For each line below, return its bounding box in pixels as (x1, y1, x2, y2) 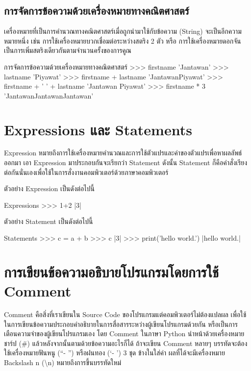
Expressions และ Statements (4, 119, 192, 139)
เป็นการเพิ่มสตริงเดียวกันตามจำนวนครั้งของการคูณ (4, 45, 131, 55)
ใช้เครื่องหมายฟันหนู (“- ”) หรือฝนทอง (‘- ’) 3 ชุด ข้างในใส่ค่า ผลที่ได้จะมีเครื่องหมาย (4, 347, 225, 358)
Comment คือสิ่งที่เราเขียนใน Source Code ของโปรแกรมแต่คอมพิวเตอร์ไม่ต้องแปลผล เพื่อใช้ (4, 309, 247, 319)
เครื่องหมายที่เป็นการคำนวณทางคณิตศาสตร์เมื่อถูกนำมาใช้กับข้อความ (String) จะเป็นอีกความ (4, 26, 242, 36)
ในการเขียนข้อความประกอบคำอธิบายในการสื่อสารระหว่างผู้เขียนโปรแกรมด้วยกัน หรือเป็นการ (4, 319, 238, 329)
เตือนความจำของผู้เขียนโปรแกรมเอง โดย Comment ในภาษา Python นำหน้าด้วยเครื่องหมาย (4, 328, 245, 339)
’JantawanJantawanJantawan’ (4, 90, 94, 100)
